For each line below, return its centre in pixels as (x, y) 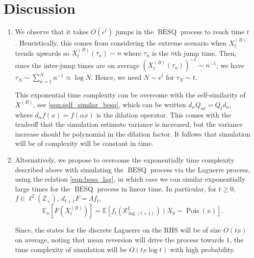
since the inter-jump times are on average (77, 65)
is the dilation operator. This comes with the (164, 114)
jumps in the (135, 32)
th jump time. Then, (206, 53)
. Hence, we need (116, 77)
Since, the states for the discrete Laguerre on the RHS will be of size (118, 230)
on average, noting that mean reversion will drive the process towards (119, 239)
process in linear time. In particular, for (157, 188)
